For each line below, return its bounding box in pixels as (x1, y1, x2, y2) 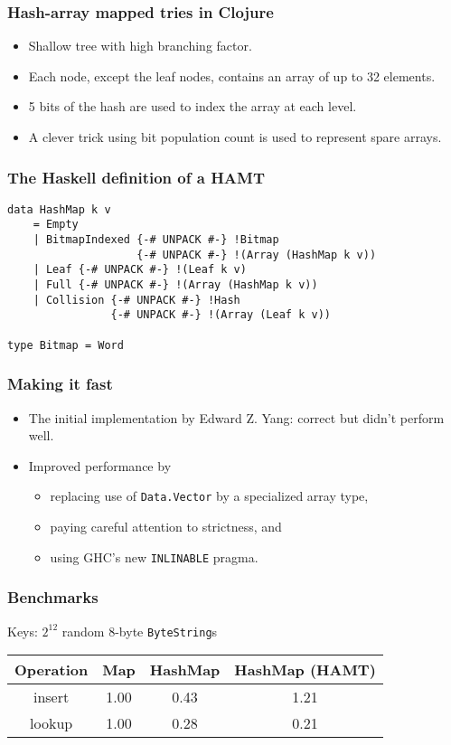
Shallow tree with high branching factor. (28, 36, 252, 55)
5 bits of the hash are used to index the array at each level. (28, 97, 357, 116)
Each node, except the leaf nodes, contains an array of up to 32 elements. (28, 66, 436, 85)
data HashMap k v (7, 203, 111, 216)
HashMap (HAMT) (234, 659, 376, 681)
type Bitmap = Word (7, 338, 124, 352)
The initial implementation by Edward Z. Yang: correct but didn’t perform (28, 408, 445, 427)
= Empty (33, 218, 79, 231)
